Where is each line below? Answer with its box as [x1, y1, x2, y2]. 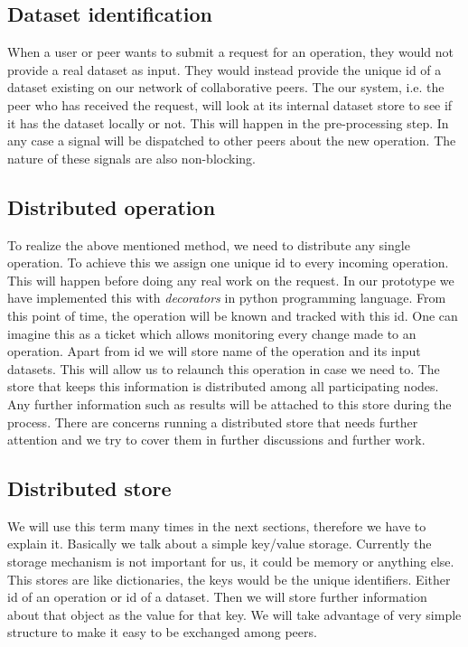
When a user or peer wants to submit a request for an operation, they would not [7, 42, 454, 61]
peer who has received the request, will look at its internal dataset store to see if [7, 95, 453, 114]
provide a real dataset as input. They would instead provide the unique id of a [7, 60, 442, 79]
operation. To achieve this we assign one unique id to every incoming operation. [7, 253, 449, 272]
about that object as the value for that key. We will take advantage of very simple [7, 605, 462, 624]
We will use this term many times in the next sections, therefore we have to [7, 516, 426, 535]
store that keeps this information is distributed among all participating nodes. [7, 377, 439, 396]
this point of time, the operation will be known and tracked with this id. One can [7, 305, 458, 324]
